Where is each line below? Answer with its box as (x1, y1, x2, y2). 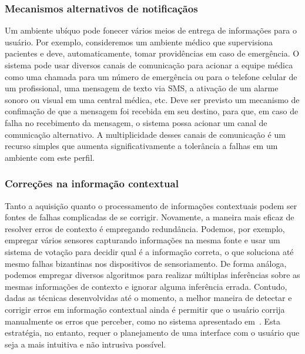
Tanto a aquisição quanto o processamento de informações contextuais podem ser (5, 199, 297, 211)
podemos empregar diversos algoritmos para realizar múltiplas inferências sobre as (5, 269, 300, 281)
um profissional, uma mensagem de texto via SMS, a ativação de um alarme (5, 82, 279, 94)
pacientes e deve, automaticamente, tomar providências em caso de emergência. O (5, 47, 300, 59)
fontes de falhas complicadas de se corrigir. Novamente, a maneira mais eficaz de (5, 211, 294, 223)
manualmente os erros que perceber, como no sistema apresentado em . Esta (5, 315, 281, 327)
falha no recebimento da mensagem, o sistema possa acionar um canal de (5, 116, 267, 128)
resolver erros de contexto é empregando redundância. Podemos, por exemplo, (5, 222, 285, 234)
